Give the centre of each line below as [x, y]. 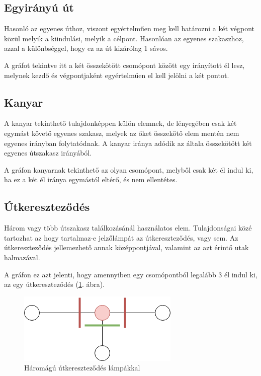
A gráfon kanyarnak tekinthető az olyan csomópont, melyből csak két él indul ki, [129, 169]
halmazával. [22, 257]
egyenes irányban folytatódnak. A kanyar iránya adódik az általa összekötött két [128, 143]
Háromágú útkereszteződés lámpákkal [82, 368]
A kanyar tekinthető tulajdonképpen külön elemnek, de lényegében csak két [120, 123]
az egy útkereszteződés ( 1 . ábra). [55, 284]
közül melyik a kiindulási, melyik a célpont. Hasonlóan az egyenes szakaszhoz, [124, 38]
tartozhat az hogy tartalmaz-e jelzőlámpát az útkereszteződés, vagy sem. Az [121, 237]
